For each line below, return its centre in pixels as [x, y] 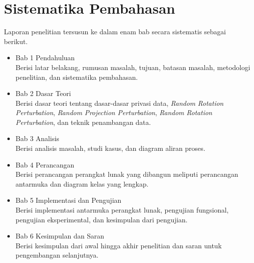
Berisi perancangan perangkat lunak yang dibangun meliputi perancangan [127, 174]
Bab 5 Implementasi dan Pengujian [68, 200]
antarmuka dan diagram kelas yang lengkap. [82, 183]
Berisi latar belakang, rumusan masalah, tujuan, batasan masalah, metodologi [133, 67]
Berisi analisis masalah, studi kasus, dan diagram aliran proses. [110, 148]
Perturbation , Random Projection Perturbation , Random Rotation [114, 112]
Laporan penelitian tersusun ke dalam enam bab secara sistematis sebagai [115, 32]
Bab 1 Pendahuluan [45, 58]
